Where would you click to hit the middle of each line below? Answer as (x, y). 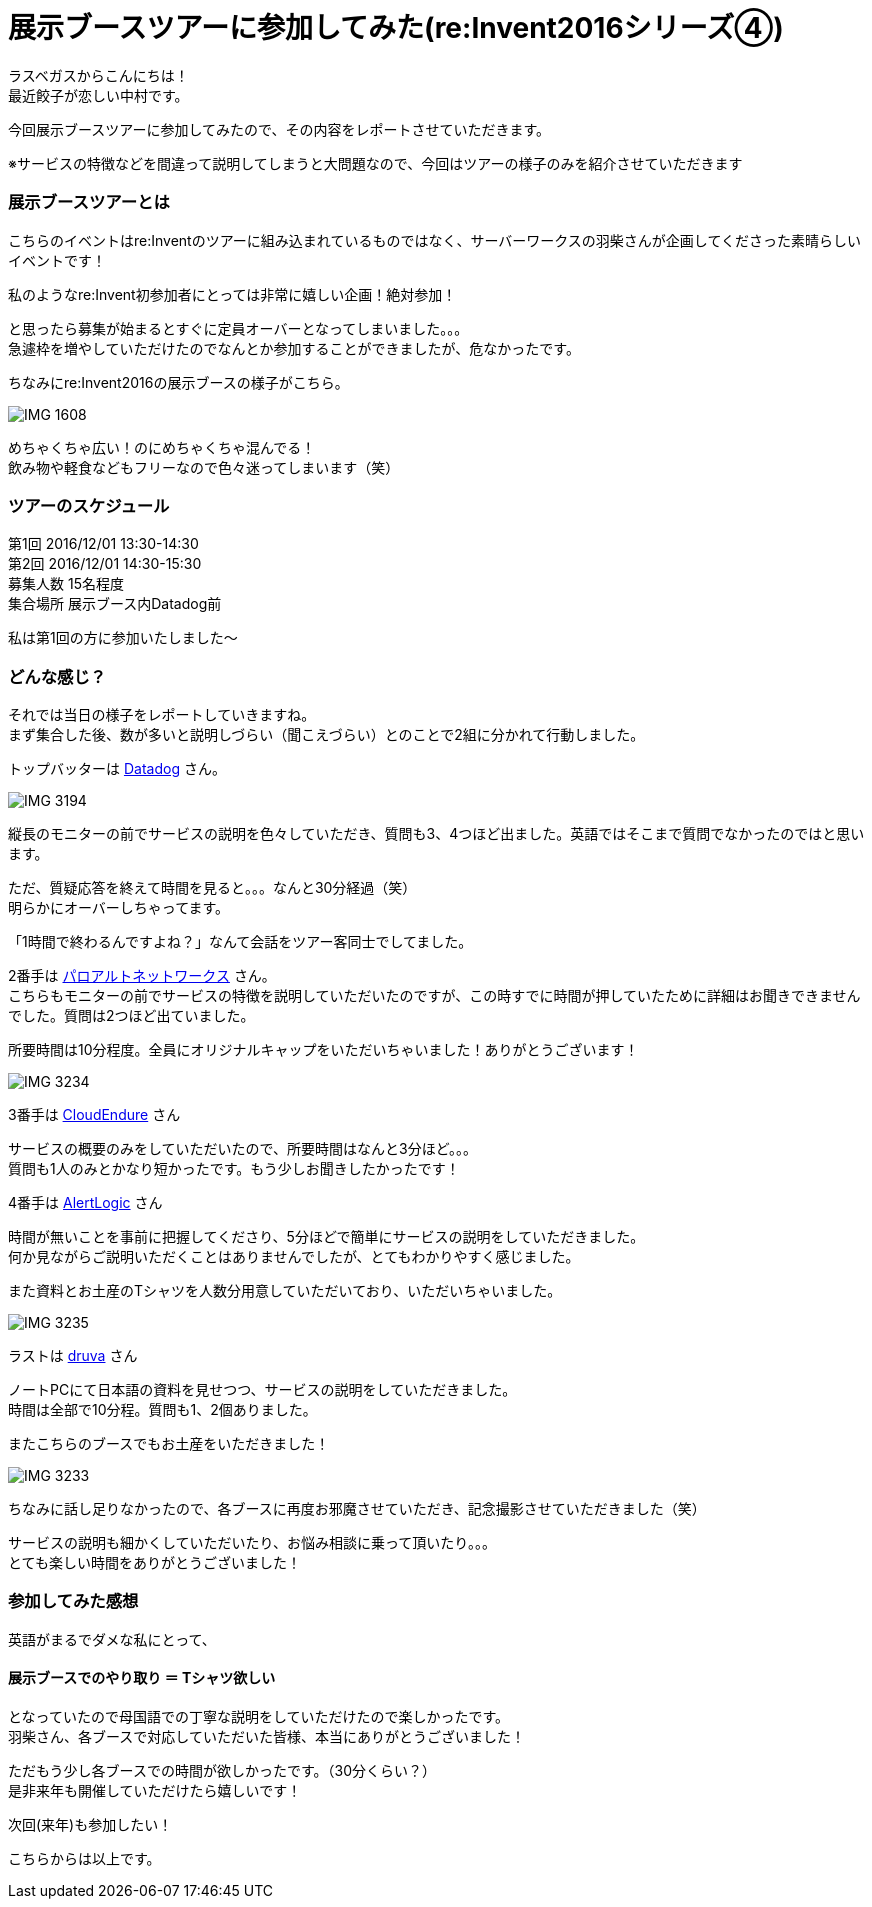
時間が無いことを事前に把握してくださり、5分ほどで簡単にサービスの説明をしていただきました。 (326, 1236)
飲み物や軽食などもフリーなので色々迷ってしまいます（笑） (204, 467)
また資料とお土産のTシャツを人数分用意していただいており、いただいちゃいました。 (285, 1290)
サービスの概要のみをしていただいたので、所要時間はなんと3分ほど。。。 (242, 1148)
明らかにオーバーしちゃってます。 (119, 907)
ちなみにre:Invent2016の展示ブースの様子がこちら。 (178, 382)
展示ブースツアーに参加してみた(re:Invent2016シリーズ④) (396, 28)
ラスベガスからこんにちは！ (98, 75)
